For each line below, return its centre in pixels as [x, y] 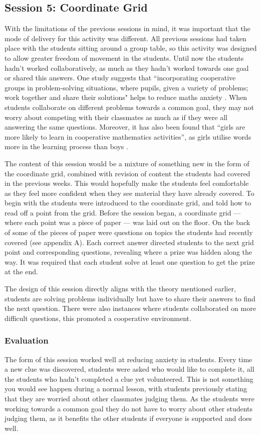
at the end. [21, 271]
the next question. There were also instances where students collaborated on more [130, 308]
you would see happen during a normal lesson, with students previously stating [126, 389]
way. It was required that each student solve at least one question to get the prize [130, 261]
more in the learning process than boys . [66, 146]
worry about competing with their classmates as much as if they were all [116, 117]
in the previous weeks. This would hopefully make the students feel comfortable [127, 183]
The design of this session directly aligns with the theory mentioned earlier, [120, 289]
